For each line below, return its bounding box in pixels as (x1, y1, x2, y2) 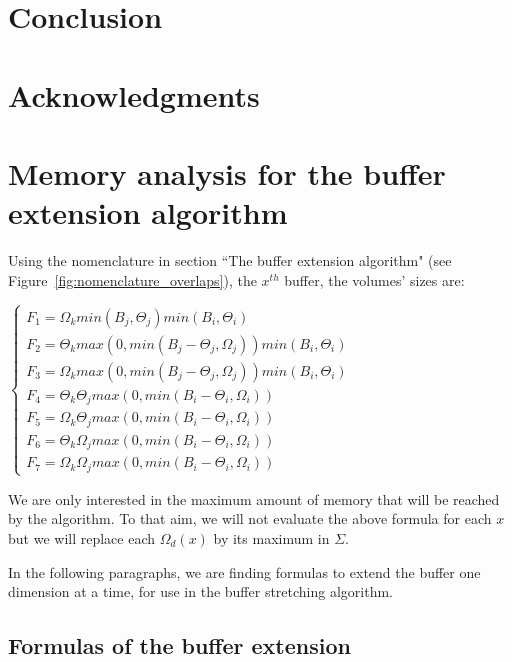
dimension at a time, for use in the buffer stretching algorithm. (8, 581, 393, 602)
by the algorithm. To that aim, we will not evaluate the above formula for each (8, 508, 492, 529)
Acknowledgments (8, 74, 260, 115)
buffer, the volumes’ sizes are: (284, 269, 465, 290)
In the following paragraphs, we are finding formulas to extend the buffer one (8, 561, 481, 582)
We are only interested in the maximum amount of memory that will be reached (8, 488, 500, 509)
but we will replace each (8, 527, 156, 548)
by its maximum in (213, 527, 330, 548)
